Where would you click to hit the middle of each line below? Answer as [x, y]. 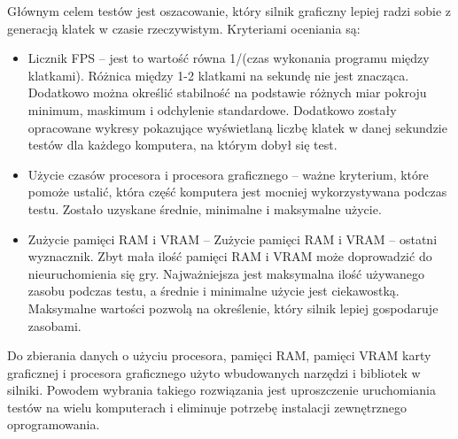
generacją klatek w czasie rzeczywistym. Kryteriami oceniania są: [184, 28]
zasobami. [54, 325]
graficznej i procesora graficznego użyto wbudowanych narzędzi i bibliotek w [214, 372]
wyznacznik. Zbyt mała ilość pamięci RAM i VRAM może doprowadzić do [230, 256]
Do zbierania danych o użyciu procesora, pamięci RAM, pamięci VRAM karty [219, 355]
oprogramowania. [54, 424]
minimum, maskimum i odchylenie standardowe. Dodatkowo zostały [212, 109]
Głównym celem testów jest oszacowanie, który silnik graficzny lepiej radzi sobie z [229, 11]
